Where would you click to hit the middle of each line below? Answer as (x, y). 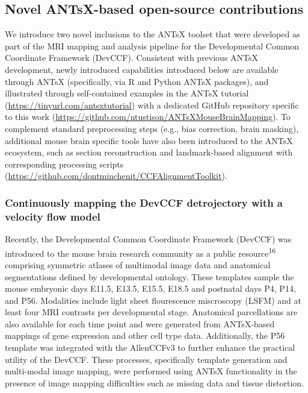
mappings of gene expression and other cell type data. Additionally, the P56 (145, 335)
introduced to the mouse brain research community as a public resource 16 (140, 252)
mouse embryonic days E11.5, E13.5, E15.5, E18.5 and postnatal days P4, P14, (150, 288)
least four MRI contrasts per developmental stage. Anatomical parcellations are (151, 312)
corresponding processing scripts (64, 164)
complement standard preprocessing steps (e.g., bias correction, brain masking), (152, 128)
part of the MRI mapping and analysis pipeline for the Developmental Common (152, 46)
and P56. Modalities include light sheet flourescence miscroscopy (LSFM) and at (153, 300)
